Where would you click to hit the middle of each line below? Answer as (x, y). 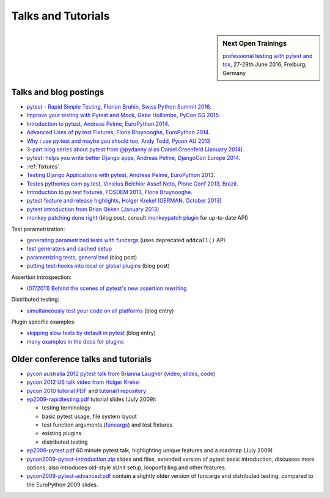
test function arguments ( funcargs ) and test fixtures (107, 425)
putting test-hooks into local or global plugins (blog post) (98, 266)
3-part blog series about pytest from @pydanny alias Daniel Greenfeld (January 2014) (135, 150)
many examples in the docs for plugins (75, 341)
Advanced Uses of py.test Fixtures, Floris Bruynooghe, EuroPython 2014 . (118, 132)
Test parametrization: (38, 229)
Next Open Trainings (255, 43)
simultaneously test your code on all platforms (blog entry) (100, 311)
